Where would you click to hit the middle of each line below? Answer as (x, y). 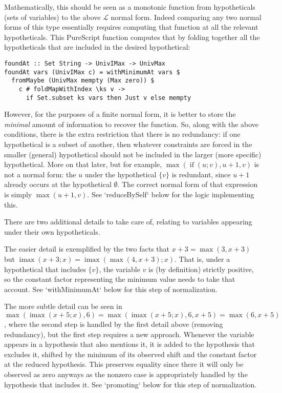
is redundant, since (201, 174)
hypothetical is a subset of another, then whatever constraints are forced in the (128, 144)
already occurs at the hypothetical (58, 184)
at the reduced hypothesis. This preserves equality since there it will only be (124, 364)
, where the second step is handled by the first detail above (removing (114, 324)
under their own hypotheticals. (52, 231)
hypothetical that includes (45, 269)
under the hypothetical (121, 174)
